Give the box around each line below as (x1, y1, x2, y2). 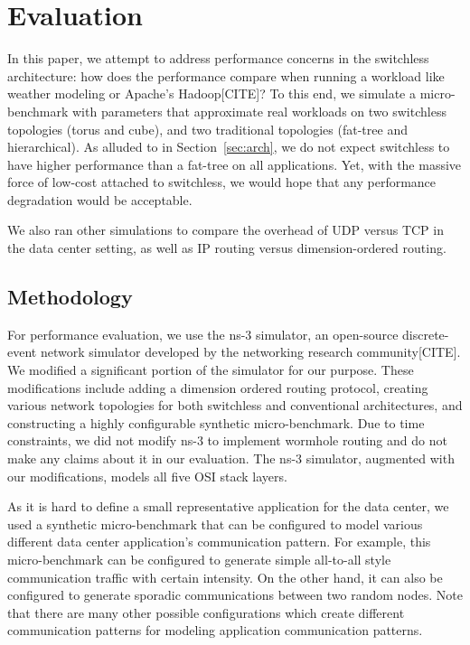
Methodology (7, 283, 133, 311)
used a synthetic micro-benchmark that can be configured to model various (7, 514, 423, 533)
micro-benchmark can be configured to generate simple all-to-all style (7, 549, 391, 568)
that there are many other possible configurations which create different (7, 603, 405, 622)
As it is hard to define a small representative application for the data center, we (7, 497, 449, 516)
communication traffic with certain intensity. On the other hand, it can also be (7, 567, 443, 586)
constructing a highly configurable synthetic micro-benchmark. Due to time (7, 413, 425, 432)
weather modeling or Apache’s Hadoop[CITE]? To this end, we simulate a (7, 84, 416, 103)
